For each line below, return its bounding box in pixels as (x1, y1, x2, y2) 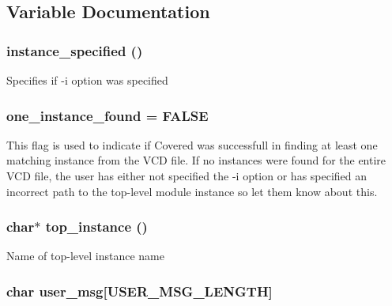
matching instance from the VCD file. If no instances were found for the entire (6, 152, 386, 168)
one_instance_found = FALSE (6, 105, 209, 125)
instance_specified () (6, 40, 143, 60)
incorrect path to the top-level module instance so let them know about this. (6, 183, 378, 199)
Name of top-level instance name (6, 247, 164, 264)
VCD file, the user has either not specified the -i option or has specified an (6, 168, 367, 183)
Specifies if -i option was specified (6, 72, 168, 88)
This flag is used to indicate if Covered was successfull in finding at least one (6, 136, 378, 153)
